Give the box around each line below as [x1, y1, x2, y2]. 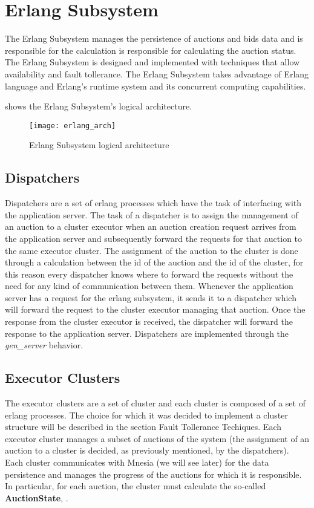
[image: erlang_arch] [29, 121, 116, 130]
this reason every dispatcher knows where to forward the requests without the [5, 267, 293, 280]
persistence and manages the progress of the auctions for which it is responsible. [5, 467, 302, 480]
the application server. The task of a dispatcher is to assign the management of [5, 208, 298, 221]
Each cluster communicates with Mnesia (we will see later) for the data [5, 456, 269, 469]
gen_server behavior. [5, 339, 83, 351]
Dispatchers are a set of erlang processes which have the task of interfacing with [5, 197, 302, 209]
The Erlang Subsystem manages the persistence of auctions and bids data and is [5, 32, 303, 45]
